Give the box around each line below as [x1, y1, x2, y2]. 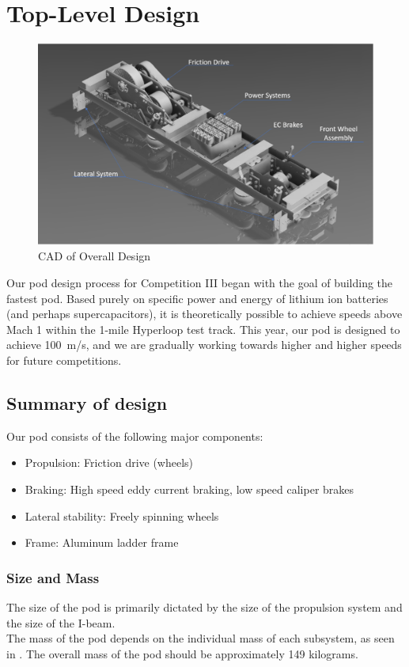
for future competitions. [6, 351, 122, 368]
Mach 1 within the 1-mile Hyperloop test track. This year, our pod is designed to [6, 320, 400, 337]
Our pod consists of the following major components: [6, 427, 263, 444]
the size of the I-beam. [6, 614, 116, 631]
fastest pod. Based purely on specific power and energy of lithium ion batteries [6, 290, 388, 306]
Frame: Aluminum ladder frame [25, 534, 179, 551]
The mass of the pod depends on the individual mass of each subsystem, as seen [6, 630, 395, 646]
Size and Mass [6, 567, 100, 587]
